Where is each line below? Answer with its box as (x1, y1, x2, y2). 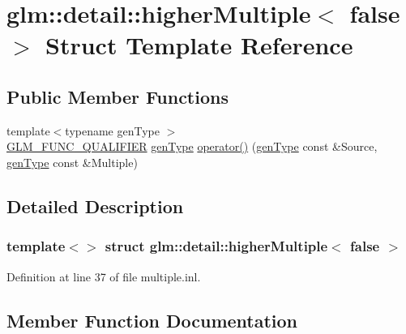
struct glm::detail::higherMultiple (105, 236, 328, 256)
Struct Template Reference (45, 28, 353, 62)
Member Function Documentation (6, 307, 298, 332)
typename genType (65, 122, 160, 139)
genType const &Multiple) (6, 153, 138, 170)
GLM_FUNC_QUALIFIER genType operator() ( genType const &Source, (6, 138, 378, 155)
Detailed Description (6, 193, 184, 218)
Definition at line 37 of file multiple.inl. (6, 268, 201, 285)
